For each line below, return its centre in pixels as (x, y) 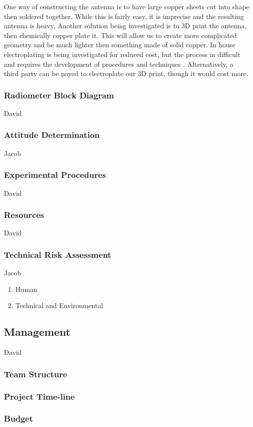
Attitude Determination (52, 135)
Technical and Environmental (59, 305)
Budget (19, 418)
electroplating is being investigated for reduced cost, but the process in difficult (122, 54)
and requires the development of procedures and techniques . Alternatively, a (119, 64)
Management (37, 332)
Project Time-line (39, 396)
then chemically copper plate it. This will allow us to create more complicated (120, 35)
